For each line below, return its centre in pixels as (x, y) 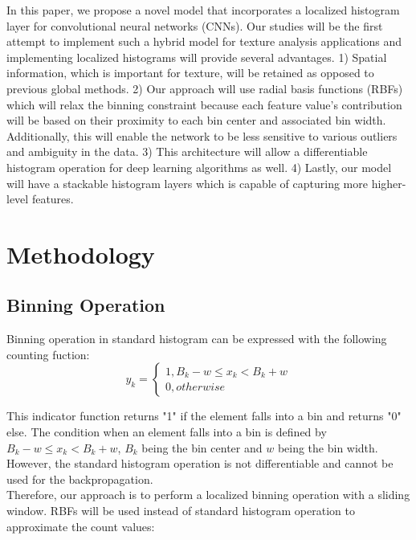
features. (53, 199)
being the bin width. (328, 447)
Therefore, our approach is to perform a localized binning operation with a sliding (208, 495)
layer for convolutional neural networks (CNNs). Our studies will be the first (195, 25)
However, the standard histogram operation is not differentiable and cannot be (200, 463)
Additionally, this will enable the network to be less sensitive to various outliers (202, 135)
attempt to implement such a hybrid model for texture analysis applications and (204, 41)
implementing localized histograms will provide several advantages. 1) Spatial (197, 57)
